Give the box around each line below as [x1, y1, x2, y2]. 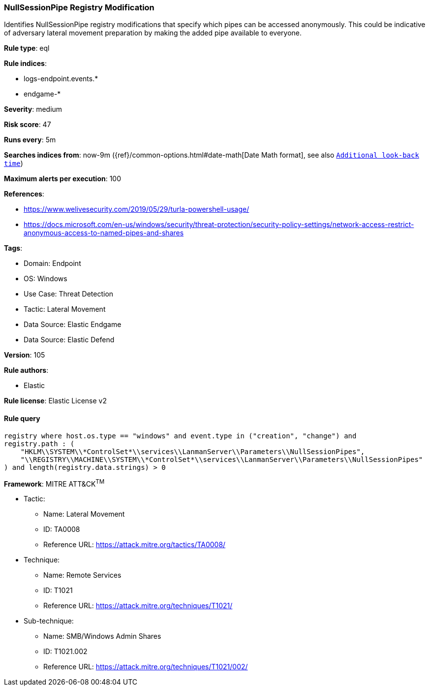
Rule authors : [4, 366, 49, 375]
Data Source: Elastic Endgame [24, 320, 122, 329]
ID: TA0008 [43, 525, 80, 534]
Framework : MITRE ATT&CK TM [4, 478, 105, 488]
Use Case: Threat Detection [24, 290, 114, 298]
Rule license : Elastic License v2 [4, 396, 107, 405]
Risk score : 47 [4, 120, 51, 129]
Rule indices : [4, 59, 47, 68]
